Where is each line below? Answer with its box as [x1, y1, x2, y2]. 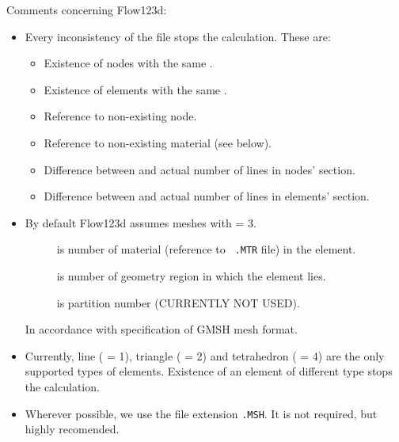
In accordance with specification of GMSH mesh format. [25, 321, 298, 337]
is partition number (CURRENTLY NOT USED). [56, 294, 300, 311]
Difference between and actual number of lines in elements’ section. [44, 188, 370, 204]
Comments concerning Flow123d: [6, 2, 167, 17]
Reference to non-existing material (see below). [44, 134, 272, 151]
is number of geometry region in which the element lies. [56, 268, 326, 284]
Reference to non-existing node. [44, 108, 197, 124]
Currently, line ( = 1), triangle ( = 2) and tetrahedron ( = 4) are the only [25, 347, 385, 364]
